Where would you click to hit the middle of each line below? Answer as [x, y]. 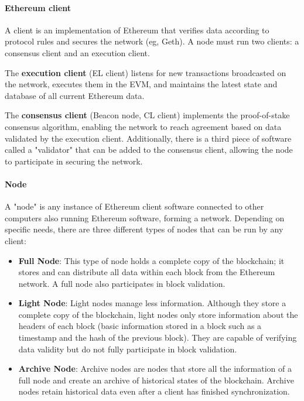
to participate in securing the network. [74, 161]
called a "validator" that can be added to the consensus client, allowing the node [149, 150]
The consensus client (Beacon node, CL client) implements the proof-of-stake [147, 115]
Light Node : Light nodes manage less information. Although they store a [152, 303]
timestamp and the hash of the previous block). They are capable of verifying [158, 337]
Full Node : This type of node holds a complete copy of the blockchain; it [151, 260]
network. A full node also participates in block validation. [122, 283]
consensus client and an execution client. [77, 52]
